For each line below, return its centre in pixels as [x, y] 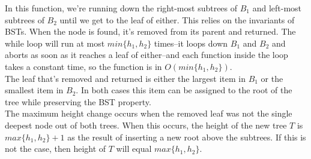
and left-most [277, 8]
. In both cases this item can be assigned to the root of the [184, 90]
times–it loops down [191, 43]
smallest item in [34, 90]
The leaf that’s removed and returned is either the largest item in [125, 78]
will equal [134, 149]
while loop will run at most [55, 43]
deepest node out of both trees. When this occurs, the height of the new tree [146, 125]
